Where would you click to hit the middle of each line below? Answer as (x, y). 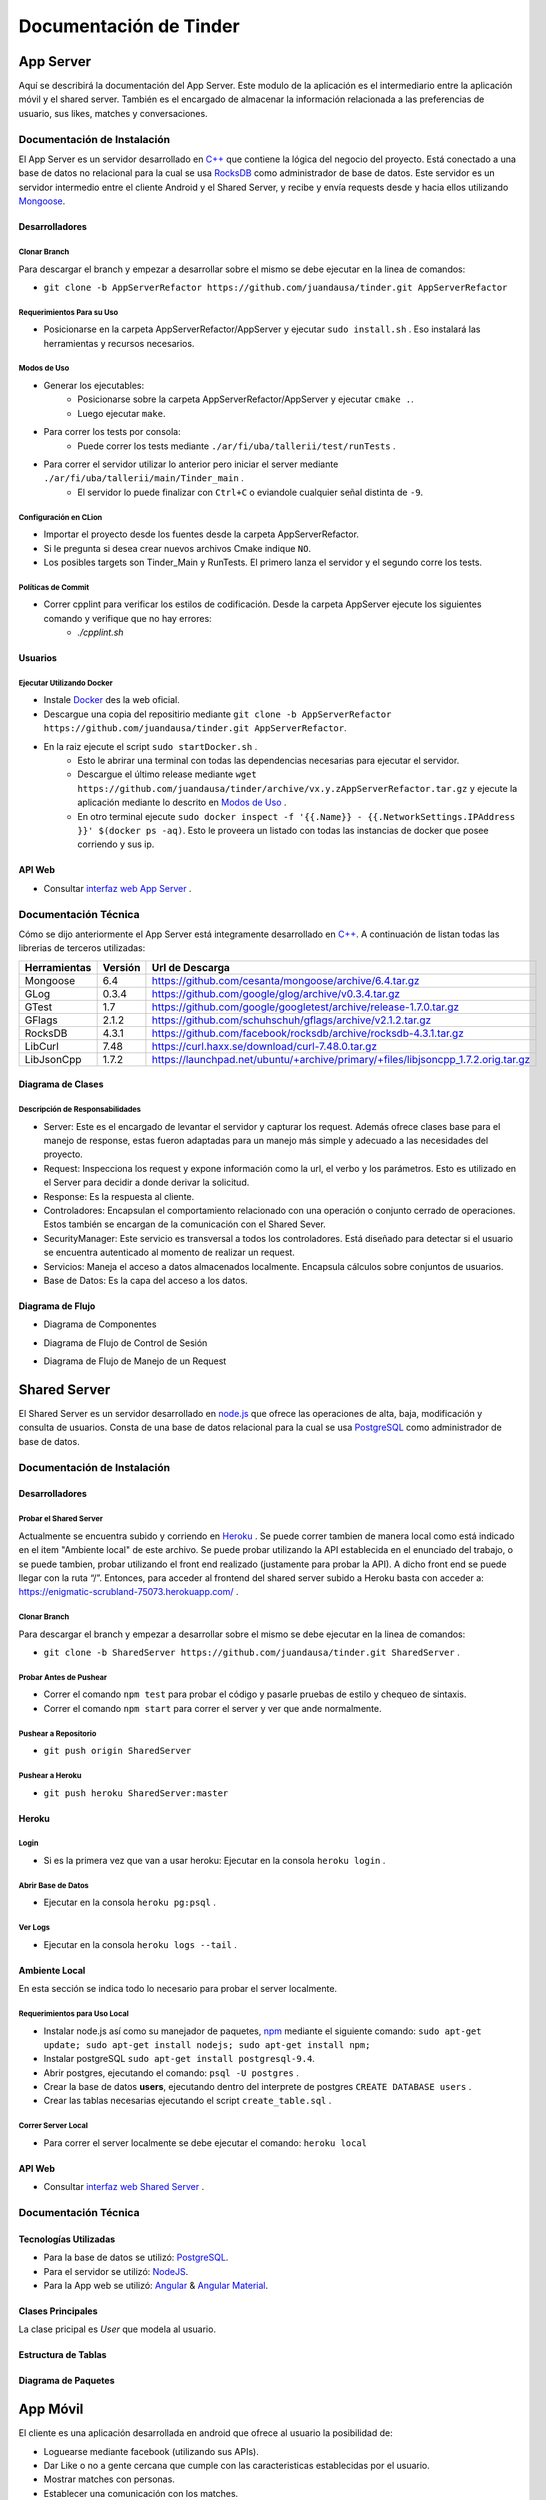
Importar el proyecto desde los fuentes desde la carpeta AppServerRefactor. (201, 534)
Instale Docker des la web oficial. (111, 700)
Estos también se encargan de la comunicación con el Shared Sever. (185, 1224)
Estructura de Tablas (62, 2355)
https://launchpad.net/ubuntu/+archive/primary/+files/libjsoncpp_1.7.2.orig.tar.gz (341, 1059)
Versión (121, 967)
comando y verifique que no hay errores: (127, 618)
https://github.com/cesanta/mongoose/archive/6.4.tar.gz (285, 980)
